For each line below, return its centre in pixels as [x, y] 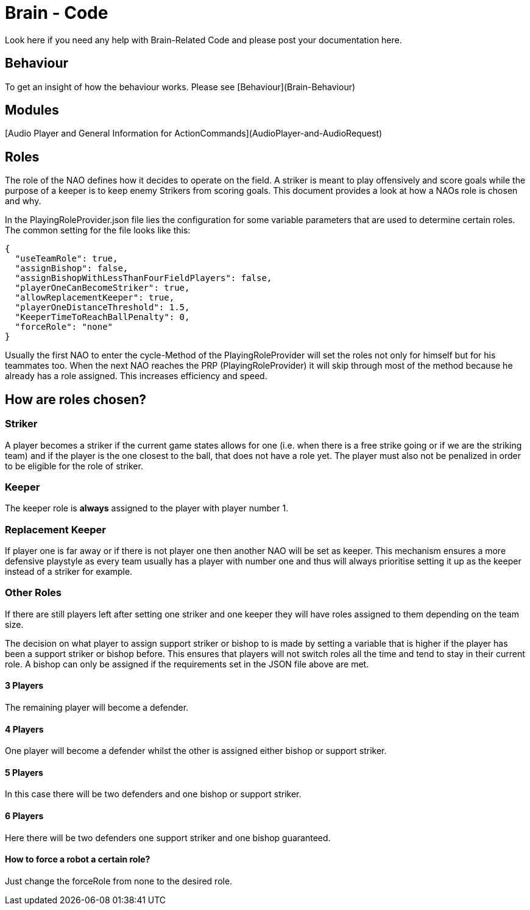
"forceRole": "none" [64, 327]
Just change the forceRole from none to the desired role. [119, 881]
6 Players [24, 816]
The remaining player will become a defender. [97, 707]
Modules [32, 110]
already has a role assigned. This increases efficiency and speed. [136, 376]
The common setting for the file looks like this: [98, 230]
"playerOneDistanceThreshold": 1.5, [102, 307]
